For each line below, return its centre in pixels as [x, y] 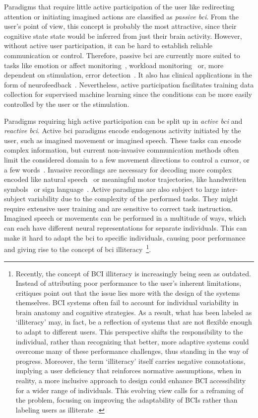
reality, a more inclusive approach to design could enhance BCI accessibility [131, 380]
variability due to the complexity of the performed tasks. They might [133, 199]
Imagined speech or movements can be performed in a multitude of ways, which [125, 218]
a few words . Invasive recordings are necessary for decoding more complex [118, 169]
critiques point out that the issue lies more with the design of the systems [128, 293]
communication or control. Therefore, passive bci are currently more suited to [122, 55]
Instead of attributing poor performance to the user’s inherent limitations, [129, 283]
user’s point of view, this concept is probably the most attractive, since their [120, 26]
